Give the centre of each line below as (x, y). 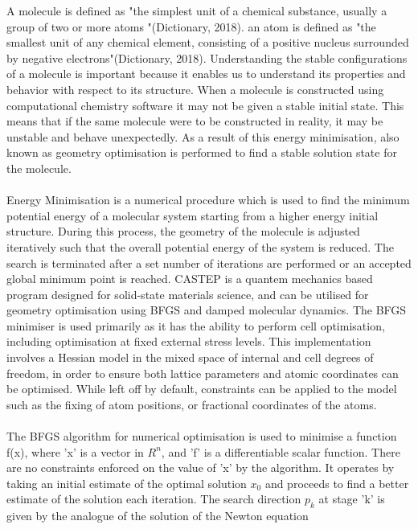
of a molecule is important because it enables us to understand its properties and (206, 74)
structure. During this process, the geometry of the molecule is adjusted (183, 231)
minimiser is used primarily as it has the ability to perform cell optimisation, (196, 325)
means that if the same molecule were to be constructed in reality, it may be (195, 121)
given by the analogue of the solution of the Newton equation (158, 516)
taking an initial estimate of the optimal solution (127, 483)
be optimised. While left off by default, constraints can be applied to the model (202, 389)
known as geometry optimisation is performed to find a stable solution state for (202, 152)
